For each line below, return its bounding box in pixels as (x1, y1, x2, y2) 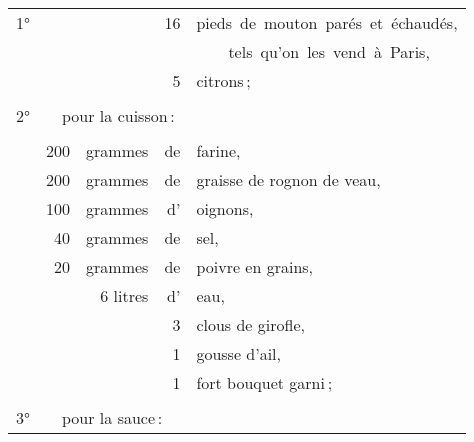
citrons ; (196, 69, 251, 92)
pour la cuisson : (62, 104, 175, 127)
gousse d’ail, (196, 342, 282, 365)
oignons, (196, 197, 254, 220)
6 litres (100, 284, 149, 307)
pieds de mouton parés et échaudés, (196, 11, 458, 34)
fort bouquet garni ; (196, 371, 333, 394)
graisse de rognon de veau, (196, 168, 381, 191)
